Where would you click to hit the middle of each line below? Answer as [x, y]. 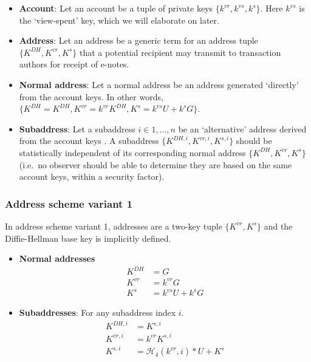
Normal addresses [57, 258]
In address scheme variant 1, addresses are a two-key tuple [114, 226]
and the [278, 226]
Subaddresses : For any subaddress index [97, 312]
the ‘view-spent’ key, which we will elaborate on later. [119, 20]
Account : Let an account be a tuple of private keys [116, 8]
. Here [272, 8]
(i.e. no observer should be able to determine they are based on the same [155, 164]
